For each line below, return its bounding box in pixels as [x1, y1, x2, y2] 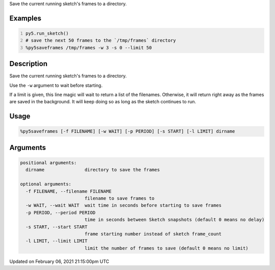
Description [9, 59, 48, 68]
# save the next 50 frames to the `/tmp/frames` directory [25, 38, 176, 43]
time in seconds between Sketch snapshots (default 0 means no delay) [84, 217, 265, 223]
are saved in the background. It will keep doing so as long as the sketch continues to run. [9, 99, 196, 105]
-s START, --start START [25, 224, 88, 230]
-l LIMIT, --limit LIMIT [25, 238, 88, 244]
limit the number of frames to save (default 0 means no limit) [84, 245, 249, 251]
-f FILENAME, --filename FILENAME [25, 188, 112, 194]
